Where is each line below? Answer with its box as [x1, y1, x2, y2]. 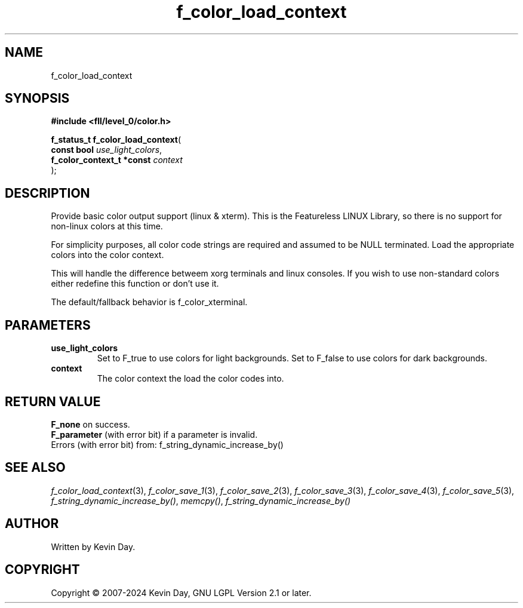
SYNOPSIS [5, 91, 70, 106]
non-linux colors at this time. [51, 221, 163, 232]
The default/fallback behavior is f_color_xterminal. [51, 297, 248, 308]
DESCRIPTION [5, 185, 90, 201]
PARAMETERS [5, 317, 91, 333]
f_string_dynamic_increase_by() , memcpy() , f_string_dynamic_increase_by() [51, 495, 351, 506]
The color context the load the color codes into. [97, 373, 284, 384]
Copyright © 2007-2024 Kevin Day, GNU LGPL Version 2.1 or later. [51, 587, 312, 598]
